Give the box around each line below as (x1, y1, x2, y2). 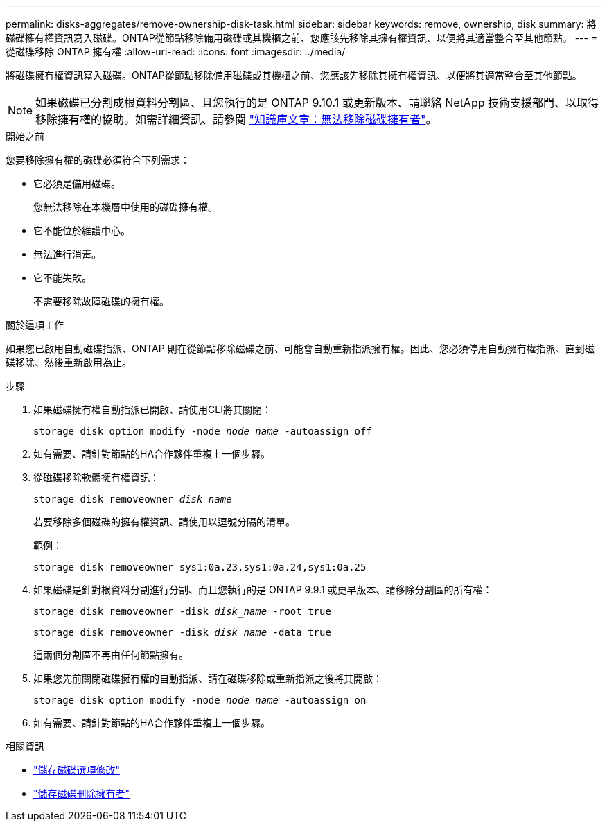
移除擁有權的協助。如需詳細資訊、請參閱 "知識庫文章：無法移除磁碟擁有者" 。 (35, 112, 437, 126)
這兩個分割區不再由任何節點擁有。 (33, 649, 188, 661)
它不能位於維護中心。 (33, 225, 130, 236)
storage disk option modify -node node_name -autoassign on (33, 695, 367, 706)
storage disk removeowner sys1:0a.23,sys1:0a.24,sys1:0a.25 (33, 562, 367, 573)
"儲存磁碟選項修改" (33, 764, 121, 776)
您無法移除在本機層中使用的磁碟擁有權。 (33, 201, 218, 213)
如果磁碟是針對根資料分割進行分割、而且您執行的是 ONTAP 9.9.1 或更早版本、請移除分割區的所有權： (33, 584, 493, 595)
